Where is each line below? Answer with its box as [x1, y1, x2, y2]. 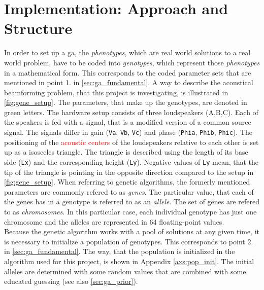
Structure [4, 18, 73, 39]
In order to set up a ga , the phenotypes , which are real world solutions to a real [4, 47, 251, 58]
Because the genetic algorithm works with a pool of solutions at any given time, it [4, 226, 259, 237]
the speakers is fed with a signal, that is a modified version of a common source [4, 117, 251, 127]
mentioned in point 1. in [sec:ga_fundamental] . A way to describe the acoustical [4, 77, 253, 88]
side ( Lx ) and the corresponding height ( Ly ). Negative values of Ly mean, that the [4, 156, 259, 167]
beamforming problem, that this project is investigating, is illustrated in [4, 87, 228, 97]
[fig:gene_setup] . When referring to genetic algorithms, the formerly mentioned [4, 176, 250, 187]
